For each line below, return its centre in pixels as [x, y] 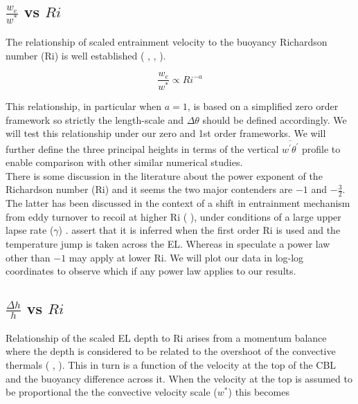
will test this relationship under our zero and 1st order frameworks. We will [166, 133]
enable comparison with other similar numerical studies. [124, 162]
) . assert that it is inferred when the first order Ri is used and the [199, 230]
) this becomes [259, 392]
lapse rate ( [30, 230]
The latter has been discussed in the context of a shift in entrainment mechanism [178, 203]
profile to [321, 148]
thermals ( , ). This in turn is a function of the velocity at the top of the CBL [171, 365]
